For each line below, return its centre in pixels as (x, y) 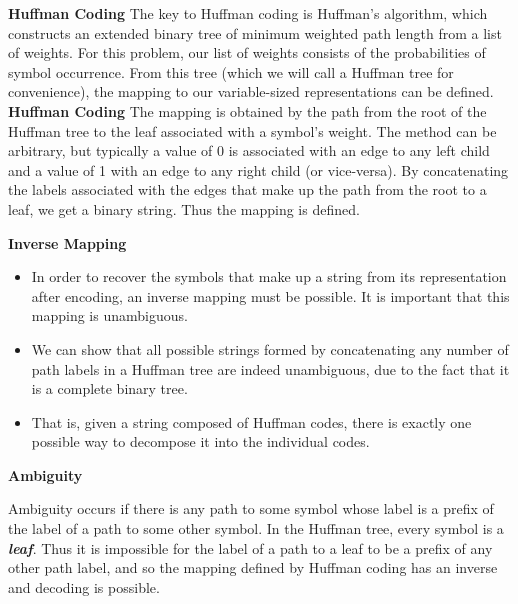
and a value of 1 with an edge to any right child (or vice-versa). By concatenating (258, 169)
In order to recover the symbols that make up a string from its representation (269, 276)
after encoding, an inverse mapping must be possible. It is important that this (270, 295)
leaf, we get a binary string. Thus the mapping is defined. (184, 208)
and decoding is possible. (84, 586)
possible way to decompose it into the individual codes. (200, 441)
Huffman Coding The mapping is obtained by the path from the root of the (247, 110)
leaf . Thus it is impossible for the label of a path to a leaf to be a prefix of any (250, 547)
